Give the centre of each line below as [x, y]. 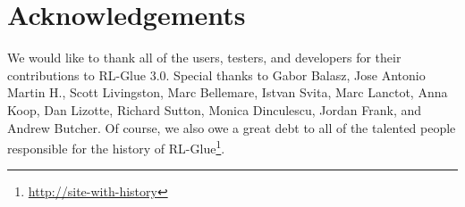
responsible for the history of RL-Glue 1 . [116, 147]
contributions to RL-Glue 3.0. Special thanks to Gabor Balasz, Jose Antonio [216, 75]
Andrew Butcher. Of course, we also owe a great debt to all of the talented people [232, 127]
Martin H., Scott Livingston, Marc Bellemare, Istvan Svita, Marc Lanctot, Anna [228, 92]
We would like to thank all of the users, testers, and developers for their [204, 58]
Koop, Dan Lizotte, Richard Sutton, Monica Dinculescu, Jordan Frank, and [215, 109]
